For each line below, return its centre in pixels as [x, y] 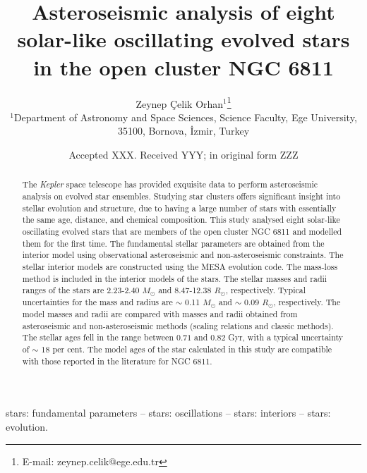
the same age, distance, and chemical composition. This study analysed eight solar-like [181, 220]
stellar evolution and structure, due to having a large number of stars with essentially [179, 208]
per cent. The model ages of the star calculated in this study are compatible [192, 349]
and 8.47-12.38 [185, 290]
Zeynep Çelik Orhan [180, 103]
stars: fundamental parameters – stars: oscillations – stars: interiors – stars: [168, 413]
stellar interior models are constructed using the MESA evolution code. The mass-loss [180, 266]
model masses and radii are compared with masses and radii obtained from [160, 314]
